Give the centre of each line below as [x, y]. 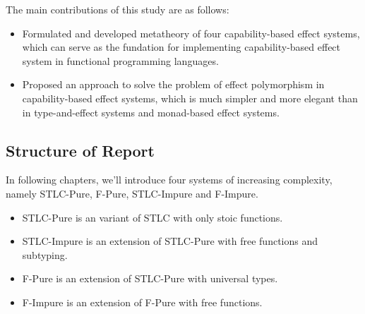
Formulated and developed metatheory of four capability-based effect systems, [191, 33]
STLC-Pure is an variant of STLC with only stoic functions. [152, 217]
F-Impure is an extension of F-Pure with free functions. [142, 302]
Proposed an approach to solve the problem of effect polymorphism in [173, 84]
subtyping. [45, 254]
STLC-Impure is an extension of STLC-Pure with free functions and [170, 241]
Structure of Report [80, 150]
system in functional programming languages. [120, 60]
